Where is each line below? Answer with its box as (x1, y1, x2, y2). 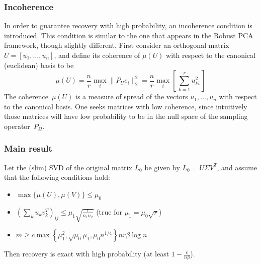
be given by (144, 162, 180, 172)
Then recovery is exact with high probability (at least (4, 248, 169, 259)
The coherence (4, 91, 48, 102)
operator (4, 120, 30, 131)
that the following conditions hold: (4, 172, 110, 182)
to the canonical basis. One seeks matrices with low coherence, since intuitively (4, 101, 247, 111)
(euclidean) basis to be (4, 59, 74, 70)
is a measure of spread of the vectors (75, 91, 188, 102)
